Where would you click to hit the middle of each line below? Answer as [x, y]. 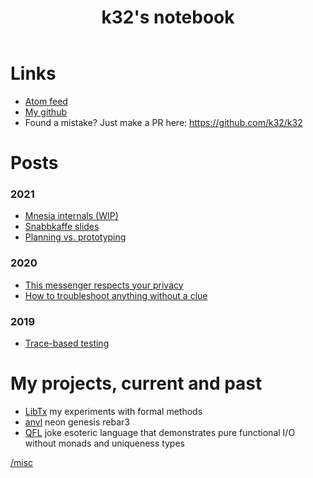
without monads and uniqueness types [104, 443]
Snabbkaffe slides [62, 227]
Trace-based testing [67, 343]
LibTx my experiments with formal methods [113, 411]
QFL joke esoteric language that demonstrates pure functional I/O [160, 432]
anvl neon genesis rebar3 [77, 422]
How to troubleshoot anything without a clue [116, 295]
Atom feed [46, 101]
